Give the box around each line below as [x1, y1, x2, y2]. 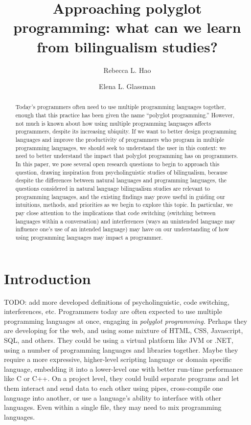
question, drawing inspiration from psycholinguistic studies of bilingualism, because [15, 168, 228, 176]
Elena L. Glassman [99, 81, 156, 91]
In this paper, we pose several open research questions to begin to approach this [15, 160, 220, 168]
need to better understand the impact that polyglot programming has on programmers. [15, 152, 238, 160]
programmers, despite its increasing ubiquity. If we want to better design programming [15, 127, 237, 135]
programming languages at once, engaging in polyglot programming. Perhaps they [4, 315, 248, 326]
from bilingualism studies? [37, 36, 218, 56]
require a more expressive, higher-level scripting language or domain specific [4, 354, 232, 364]
